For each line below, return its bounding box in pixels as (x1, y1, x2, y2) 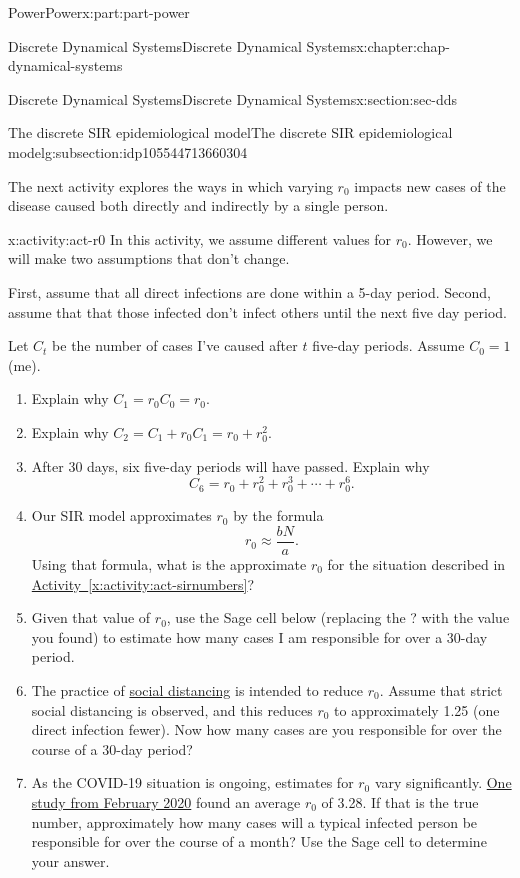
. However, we (407, 228, 493, 249)
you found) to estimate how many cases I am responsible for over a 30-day (31, 626, 488, 647)
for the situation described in (327, 553, 506, 574)
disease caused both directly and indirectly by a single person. (8, 195, 389, 216)
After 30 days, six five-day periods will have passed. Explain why (31, 455, 430, 476)
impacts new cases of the (354, 175, 506, 196)
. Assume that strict (379, 679, 503, 700)
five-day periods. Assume (312, 335, 465, 356)
